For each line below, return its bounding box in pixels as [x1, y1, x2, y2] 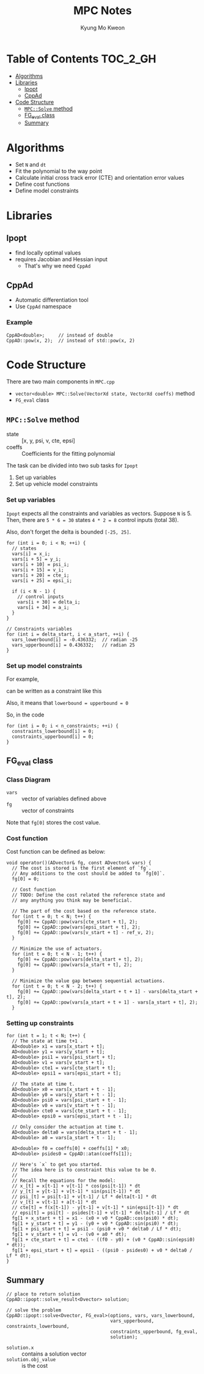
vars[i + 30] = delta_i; [17, 599, 81, 605]
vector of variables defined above [21, 795, 107, 802]
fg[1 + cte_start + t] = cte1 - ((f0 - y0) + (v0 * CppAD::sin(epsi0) [12, 1237, 195, 1243]
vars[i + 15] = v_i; [12, 567, 64, 573]
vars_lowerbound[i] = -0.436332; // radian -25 [12, 636, 138, 643]
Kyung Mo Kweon [80, 24, 125, 31]
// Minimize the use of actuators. [12, 946, 103, 952]
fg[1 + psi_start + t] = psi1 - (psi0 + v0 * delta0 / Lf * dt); [12, 1226, 182, 1232]
